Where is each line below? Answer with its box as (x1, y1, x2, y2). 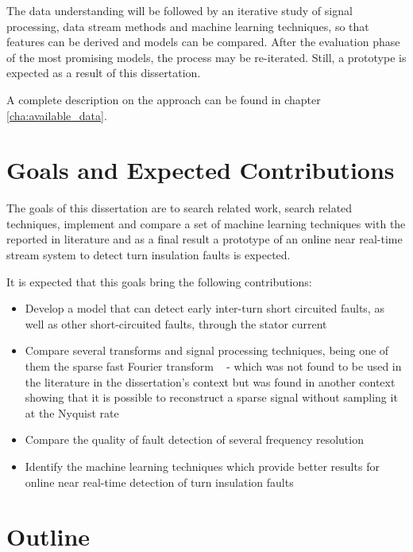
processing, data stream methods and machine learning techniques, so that (6, 17, 369, 34)
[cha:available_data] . (6, 107, 107, 123)
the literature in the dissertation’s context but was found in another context (25, 373, 396, 390)
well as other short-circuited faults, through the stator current (25, 315, 327, 332)
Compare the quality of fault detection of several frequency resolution (25, 431, 364, 448)
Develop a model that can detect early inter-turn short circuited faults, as (25, 300, 384, 317)
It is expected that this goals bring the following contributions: (6, 273, 312, 290)
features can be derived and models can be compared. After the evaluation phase (6, 33, 400, 50)
